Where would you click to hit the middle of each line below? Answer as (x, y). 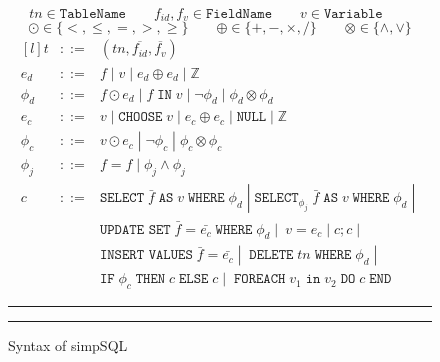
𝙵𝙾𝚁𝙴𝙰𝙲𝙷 (259, 279)
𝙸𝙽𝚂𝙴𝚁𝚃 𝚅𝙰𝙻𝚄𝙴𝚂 (146, 255)
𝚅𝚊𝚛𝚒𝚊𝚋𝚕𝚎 (353, 14)
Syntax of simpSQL (68, 345)
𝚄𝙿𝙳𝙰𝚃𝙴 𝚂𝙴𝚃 (135, 229)
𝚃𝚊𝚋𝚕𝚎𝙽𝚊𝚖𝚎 (92, 14)
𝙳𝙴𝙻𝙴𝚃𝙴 (271, 255)
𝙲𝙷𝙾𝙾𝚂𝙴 (140, 117)
